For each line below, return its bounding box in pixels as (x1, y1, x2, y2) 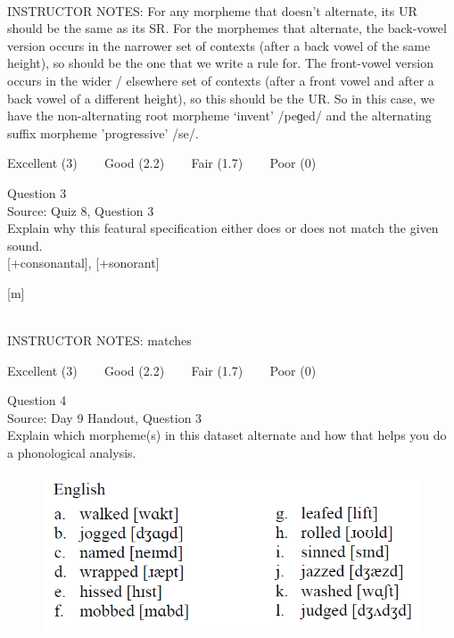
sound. (7, 236, 43, 254)
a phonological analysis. (7, 443, 136, 462)
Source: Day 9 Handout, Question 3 (7, 408, 202, 427)
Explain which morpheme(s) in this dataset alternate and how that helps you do (7, 426, 447, 444)
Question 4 (7, 391, 67, 410)
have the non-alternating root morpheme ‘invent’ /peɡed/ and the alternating (7, 106, 432, 125)
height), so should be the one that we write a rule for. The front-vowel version (7, 54, 433, 72)
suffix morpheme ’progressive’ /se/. (7, 123, 199, 142)
